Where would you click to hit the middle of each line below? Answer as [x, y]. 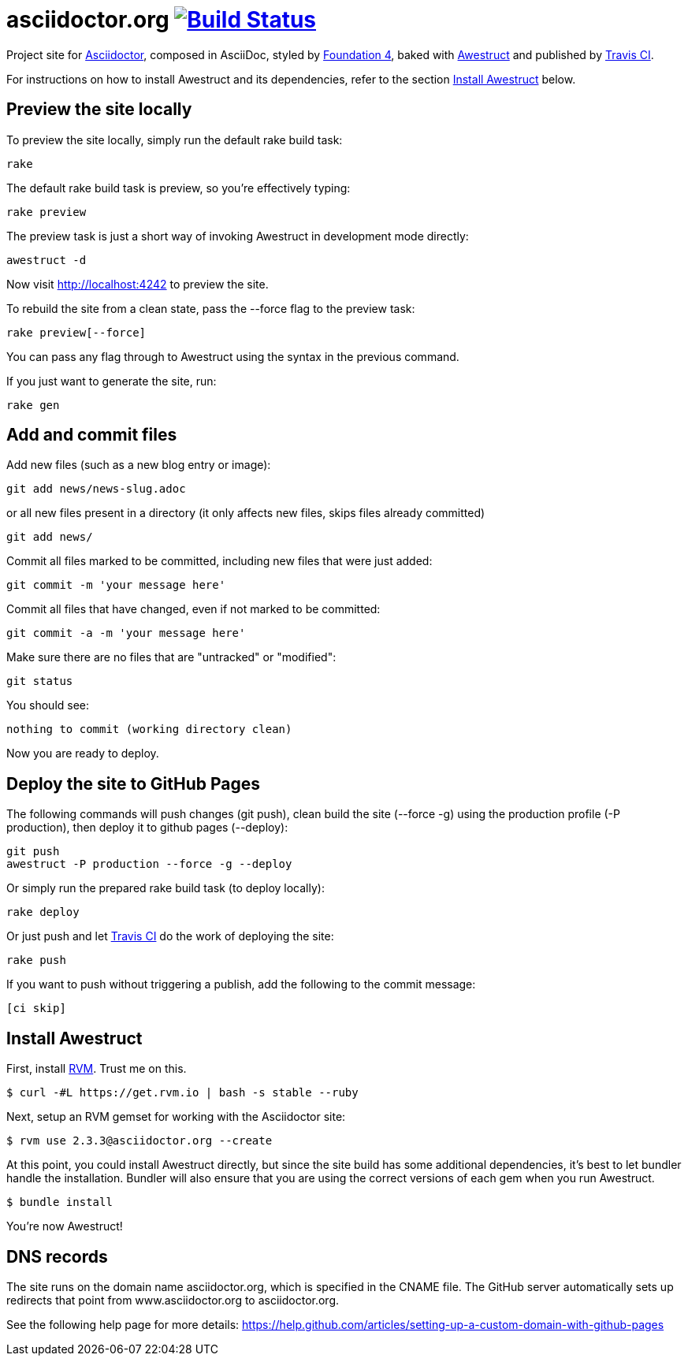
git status [40, 681]
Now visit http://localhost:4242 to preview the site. [138, 284]
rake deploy [43, 912]
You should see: [48, 705]
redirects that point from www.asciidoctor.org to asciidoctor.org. [173, 1300]
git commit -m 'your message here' [116, 585]
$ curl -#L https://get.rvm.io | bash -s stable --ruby [182, 1093]
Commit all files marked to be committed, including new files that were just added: [219, 561]
